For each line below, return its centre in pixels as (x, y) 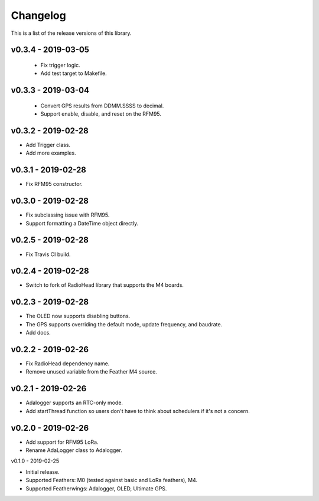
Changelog (38, 15)
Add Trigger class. (48, 145)
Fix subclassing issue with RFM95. (68, 215)
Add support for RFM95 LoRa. (62, 442)
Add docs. (38, 333)
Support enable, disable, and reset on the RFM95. (101, 114)
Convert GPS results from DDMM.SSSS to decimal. (102, 106)
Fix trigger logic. (60, 65)
